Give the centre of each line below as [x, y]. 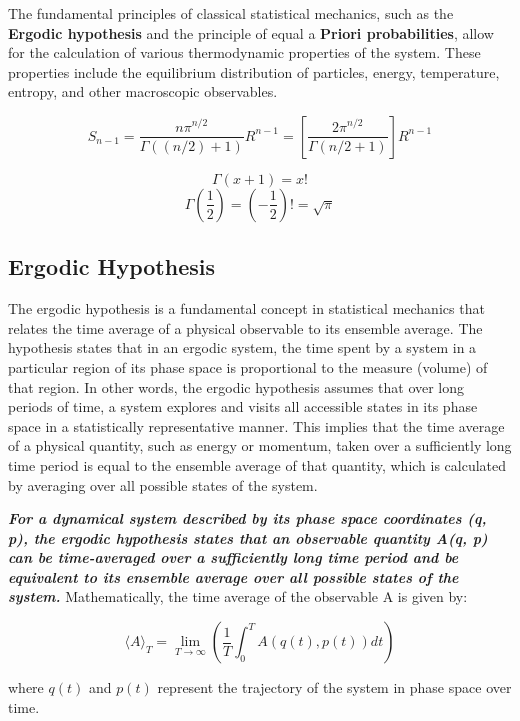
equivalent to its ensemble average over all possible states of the [233, 576]
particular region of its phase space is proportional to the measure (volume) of [248, 366]
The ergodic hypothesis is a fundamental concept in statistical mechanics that [246, 308]
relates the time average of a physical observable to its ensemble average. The [245, 327]
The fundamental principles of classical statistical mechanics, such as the [231, 13]
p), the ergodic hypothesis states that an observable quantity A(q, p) [248, 537]
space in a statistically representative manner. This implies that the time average [256, 425]
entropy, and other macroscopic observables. [143, 91]
